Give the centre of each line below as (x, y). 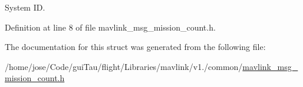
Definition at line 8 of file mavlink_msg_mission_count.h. (110, 27)
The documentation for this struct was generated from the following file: (135, 47)
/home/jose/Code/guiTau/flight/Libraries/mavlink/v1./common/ (124, 66)
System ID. (25, 7)
